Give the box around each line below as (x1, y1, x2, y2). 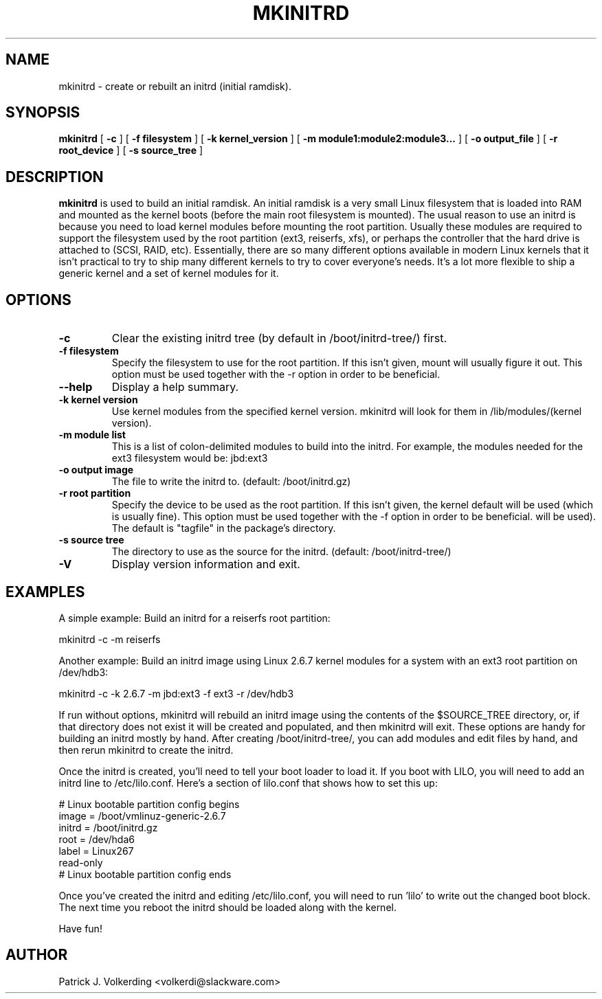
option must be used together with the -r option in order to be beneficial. (111, 368, 441, 381)
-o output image (58, 464, 134, 476)
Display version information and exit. (111, 557, 300, 572)
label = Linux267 (58, 844, 134, 857)
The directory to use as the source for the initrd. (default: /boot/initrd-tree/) (111, 546, 452, 558)
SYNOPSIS (5, 104, 80, 122)
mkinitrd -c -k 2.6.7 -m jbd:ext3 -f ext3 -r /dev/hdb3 (58, 687, 294, 699)
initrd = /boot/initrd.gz (58, 821, 158, 833)
